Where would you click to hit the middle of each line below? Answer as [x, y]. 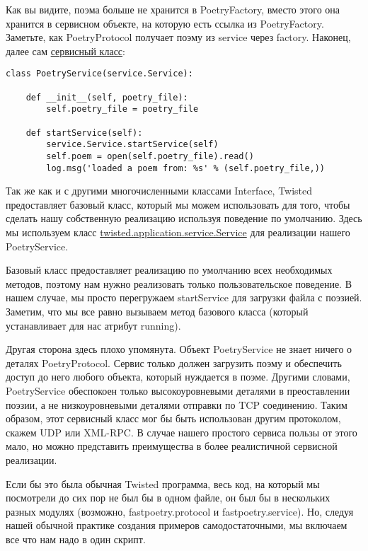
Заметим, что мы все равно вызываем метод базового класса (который [157, 312]
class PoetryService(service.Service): [99, 74]
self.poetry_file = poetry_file [122, 109]
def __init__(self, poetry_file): [107, 97]
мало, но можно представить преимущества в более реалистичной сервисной [172, 446]
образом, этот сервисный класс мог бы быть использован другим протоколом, [173, 418]
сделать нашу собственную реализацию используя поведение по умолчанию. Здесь [184, 218]
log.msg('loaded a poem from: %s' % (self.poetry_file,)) [186, 168]
